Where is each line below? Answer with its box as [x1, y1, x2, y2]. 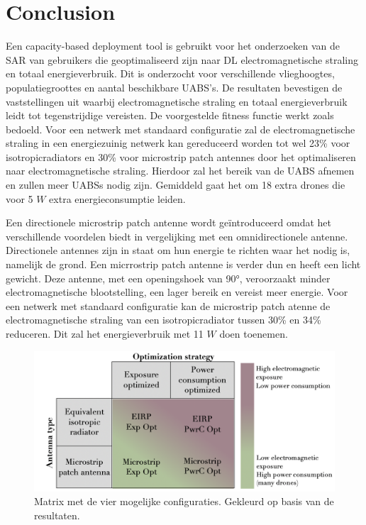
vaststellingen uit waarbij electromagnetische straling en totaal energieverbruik [6, 94, 348, 109]
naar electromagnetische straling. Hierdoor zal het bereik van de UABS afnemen [6, 163, 355, 178]
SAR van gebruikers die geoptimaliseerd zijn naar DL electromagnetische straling [6, 52, 358, 67]
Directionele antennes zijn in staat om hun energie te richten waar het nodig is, [6, 243, 350, 258]
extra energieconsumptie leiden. [49, 191, 186, 206]
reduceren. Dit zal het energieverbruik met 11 [6, 326, 204, 341]
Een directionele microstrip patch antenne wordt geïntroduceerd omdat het [6, 215, 332, 230]
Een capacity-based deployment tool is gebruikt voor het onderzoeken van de [6, 38, 340, 53]
